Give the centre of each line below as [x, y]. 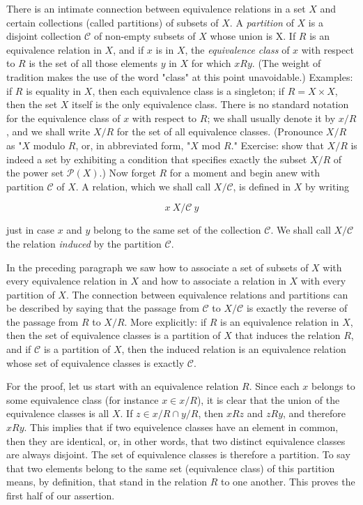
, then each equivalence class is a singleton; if [188, 90]
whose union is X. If [253, 36]
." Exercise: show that [277, 145]
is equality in [54, 90]
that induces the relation [288, 335]
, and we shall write [48, 131]
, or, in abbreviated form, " [133, 145]
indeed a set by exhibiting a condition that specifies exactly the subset [157, 159]
